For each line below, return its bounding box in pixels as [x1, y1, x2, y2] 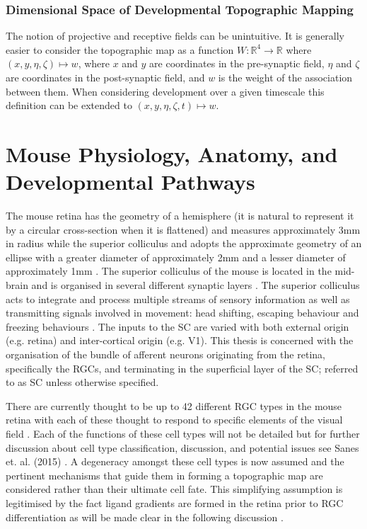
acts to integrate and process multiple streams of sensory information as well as [6, 291, 350, 306]
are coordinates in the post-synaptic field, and [6, 70, 205, 84]
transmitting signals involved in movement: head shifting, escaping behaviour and [6, 305, 359, 320]
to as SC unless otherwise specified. [6, 375, 159, 389]
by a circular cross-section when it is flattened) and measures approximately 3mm [6, 222, 361, 237]
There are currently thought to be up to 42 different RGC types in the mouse [6, 398, 342, 413]
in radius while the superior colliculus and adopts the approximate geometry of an [6, 236, 362, 251]
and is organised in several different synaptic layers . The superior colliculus [31, 278, 360, 292]
